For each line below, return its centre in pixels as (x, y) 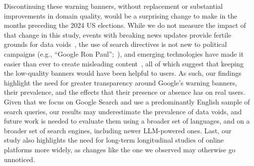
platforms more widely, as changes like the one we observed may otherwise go (120, 149)
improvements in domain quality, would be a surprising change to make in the (121, 15)
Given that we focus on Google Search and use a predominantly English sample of (127, 101)
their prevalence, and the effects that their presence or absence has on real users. (125, 92)
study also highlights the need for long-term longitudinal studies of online (114, 140)
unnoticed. (20, 159)
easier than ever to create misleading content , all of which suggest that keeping (124, 63)
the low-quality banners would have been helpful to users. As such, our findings (123, 73)
